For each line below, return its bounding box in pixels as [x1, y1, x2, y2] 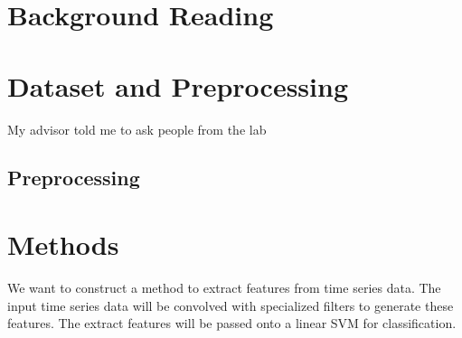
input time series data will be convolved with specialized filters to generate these [7, 296, 454, 315]
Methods [7, 226, 119, 263]
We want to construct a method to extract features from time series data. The [7, 278, 441, 296]
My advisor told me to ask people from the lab [7, 119, 267, 138]
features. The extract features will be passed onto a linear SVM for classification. [7, 314, 457, 333]
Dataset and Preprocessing [7, 67, 348, 104]
